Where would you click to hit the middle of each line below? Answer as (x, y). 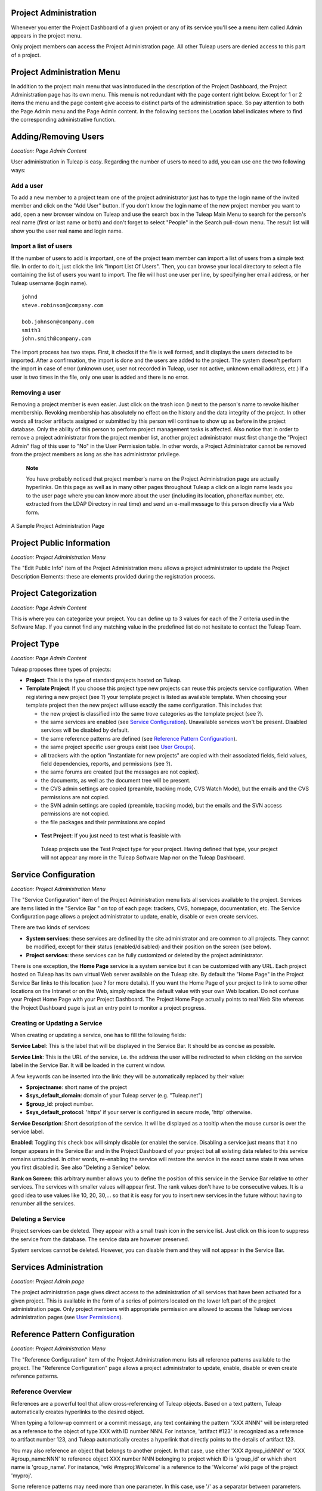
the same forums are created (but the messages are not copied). (120, 772)
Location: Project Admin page (48, 1281)
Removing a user (36, 392)
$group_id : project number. (60, 1104)
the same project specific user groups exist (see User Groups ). (118, 747)
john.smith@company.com (56, 339)
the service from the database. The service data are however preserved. (100, 1239)
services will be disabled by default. (85, 730)
